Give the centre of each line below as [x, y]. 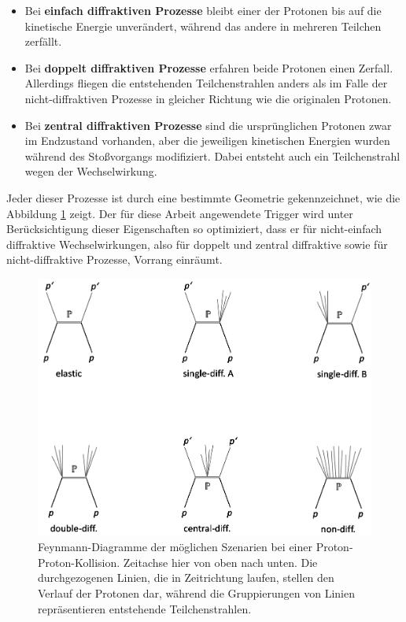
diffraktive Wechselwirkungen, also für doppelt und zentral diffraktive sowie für [197, 244]
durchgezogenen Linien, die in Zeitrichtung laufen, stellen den [186, 578]
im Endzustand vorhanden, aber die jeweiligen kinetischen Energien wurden [207, 141]
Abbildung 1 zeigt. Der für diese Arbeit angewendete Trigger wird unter [180, 213]
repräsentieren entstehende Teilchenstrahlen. [145, 608]
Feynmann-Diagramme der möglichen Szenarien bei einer [175, 547]
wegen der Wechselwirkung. [91, 171]
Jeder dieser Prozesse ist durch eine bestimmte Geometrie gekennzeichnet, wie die [203, 197]
